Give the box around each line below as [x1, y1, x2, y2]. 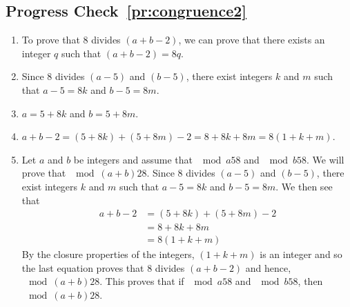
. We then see [275, 179, 333, 193]
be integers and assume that [73, 152, 193, 166]
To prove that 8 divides [21, 32, 121, 47]
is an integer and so [260, 247, 342, 261]
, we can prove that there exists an [178, 32, 325, 47]
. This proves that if [99, 274, 184, 288]
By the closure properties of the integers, [21, 247, 195, 261]
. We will [307, 152, 344, 166]
